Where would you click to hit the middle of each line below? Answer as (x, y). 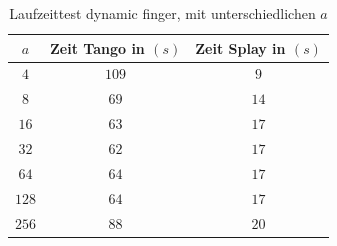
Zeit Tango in (97, 47)
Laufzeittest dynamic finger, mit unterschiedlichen (162, 13)
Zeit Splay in (240, 47)
